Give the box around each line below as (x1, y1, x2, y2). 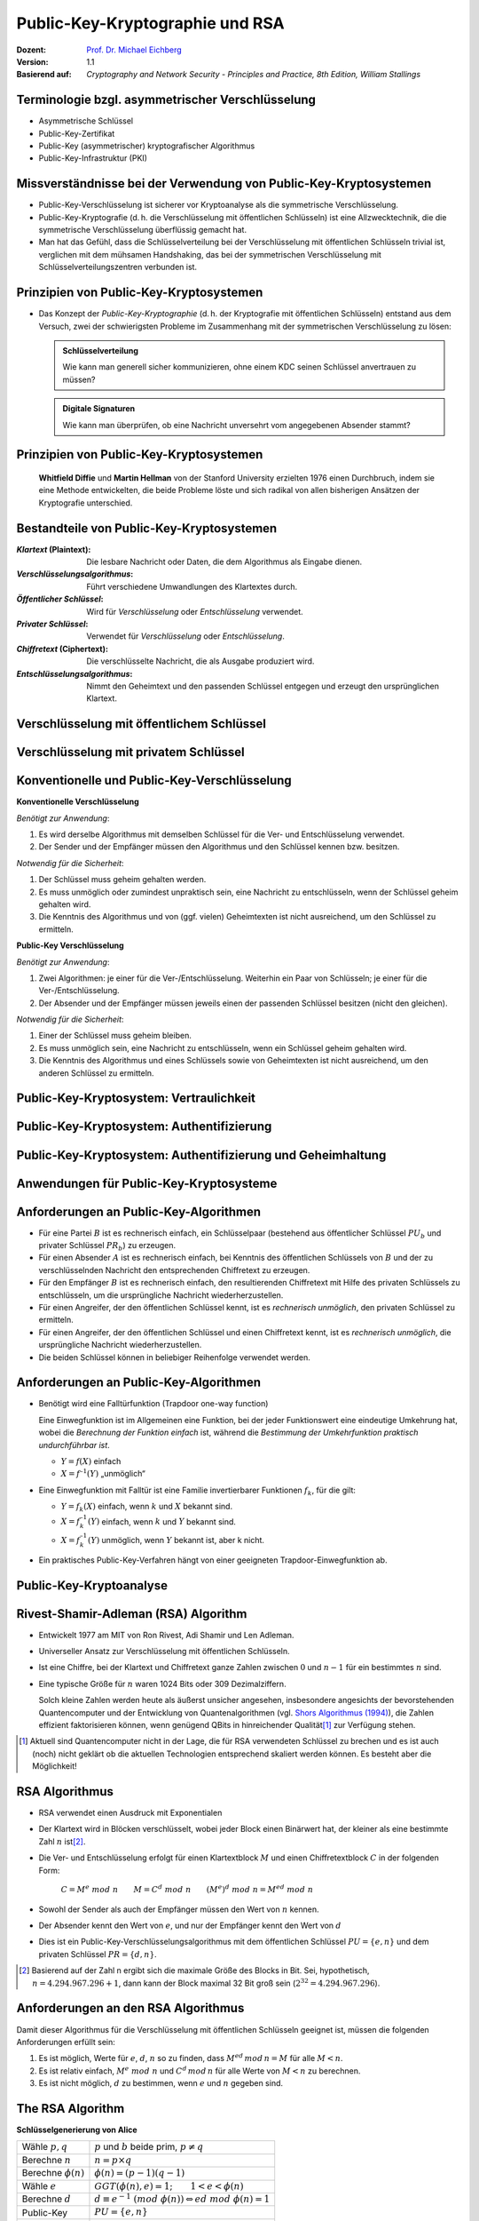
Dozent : (16, 44, 47, 55)
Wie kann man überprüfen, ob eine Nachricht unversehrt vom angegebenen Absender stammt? (62, 419, 412, 430)
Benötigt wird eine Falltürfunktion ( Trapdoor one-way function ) (38, 1398, 269, 1409)
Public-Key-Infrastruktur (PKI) (38, 153, 148, 163)
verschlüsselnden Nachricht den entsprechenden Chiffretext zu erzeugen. (38, 1264, 310, 1275)
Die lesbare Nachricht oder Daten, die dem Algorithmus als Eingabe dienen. (86, 556, 363, 567)
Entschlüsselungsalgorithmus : (16, 668, 133, 679)
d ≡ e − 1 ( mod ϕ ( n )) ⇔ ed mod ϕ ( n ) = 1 (94, 2191, 271, 2205)
